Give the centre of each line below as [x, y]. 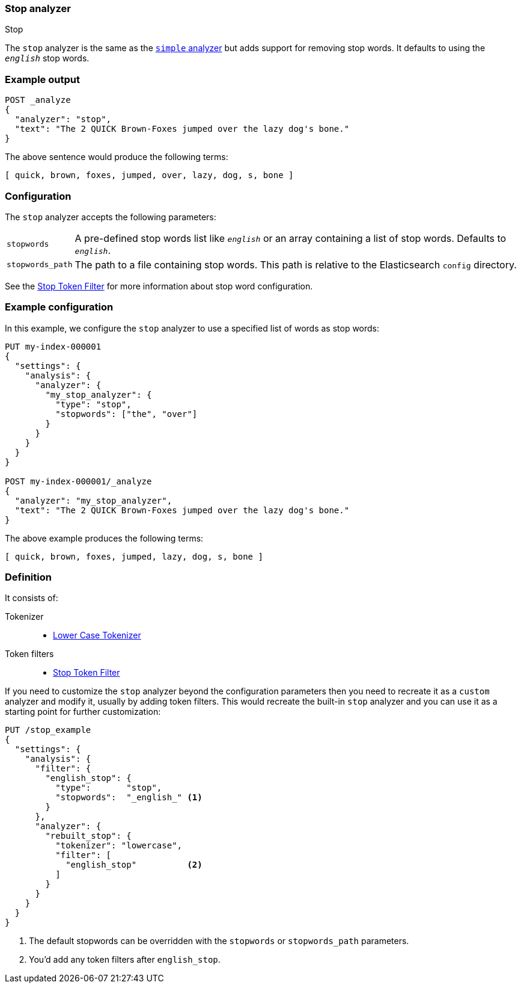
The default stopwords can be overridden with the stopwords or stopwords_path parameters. [219, 941]
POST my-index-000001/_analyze [78, 481]
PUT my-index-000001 [53, 346]
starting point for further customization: [83, 712]
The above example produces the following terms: [104, 538]
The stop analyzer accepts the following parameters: [111, 217]
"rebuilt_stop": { [88, 836]
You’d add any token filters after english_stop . [125, 960]
